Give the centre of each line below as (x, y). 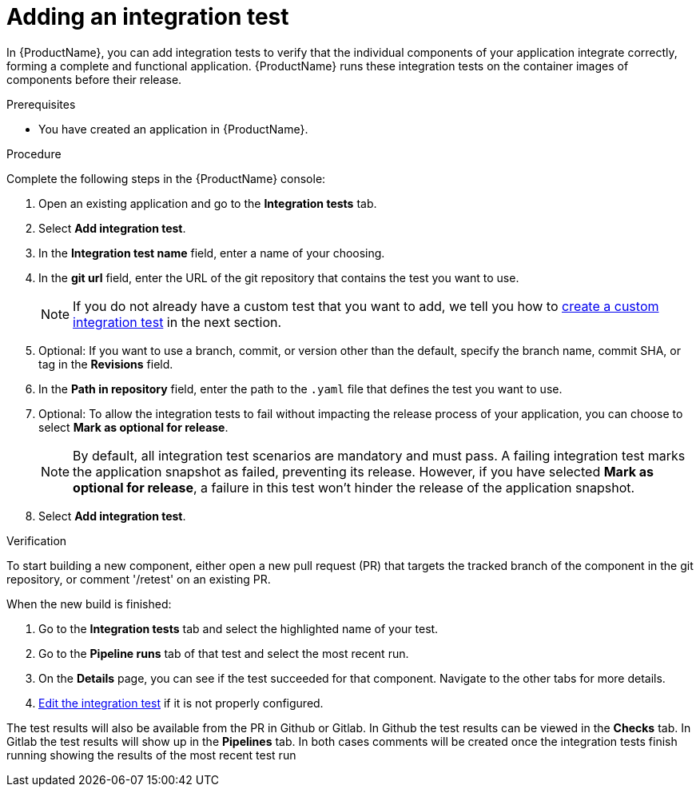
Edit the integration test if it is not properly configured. (181, 703)
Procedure (34, 153)
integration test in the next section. (177, 322)
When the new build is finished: (89, 604)
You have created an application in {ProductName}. (173, 129)
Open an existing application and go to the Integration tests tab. (208, 203)
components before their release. (94, 79)
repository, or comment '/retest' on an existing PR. (139, 579)
